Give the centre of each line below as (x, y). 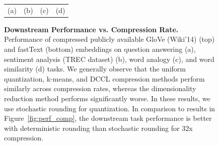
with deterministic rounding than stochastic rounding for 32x (98, 128)
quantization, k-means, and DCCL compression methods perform (104, 78)
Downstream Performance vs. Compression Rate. (91, 29)
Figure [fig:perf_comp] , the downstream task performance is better (108, 118)
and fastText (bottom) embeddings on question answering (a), (100, 49)
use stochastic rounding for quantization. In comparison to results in (110, 108)
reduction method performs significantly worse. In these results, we (107, 98)
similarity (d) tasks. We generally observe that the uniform (95, 69)
